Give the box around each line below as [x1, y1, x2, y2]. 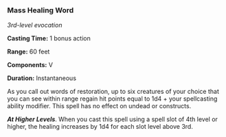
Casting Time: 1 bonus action [7, 34, 91, 42]
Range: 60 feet [7, 47, 50, 56]
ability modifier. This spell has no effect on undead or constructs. [7, 102, 192, 110]
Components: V [7, 61, 54, 69]
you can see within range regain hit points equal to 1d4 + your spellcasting [7, 95, 218, 103]
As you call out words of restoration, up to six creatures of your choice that [7, 88, 220, 96]
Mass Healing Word [7, 5, 74, 15]
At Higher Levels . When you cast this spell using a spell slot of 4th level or [7, 115, 218, 123]
